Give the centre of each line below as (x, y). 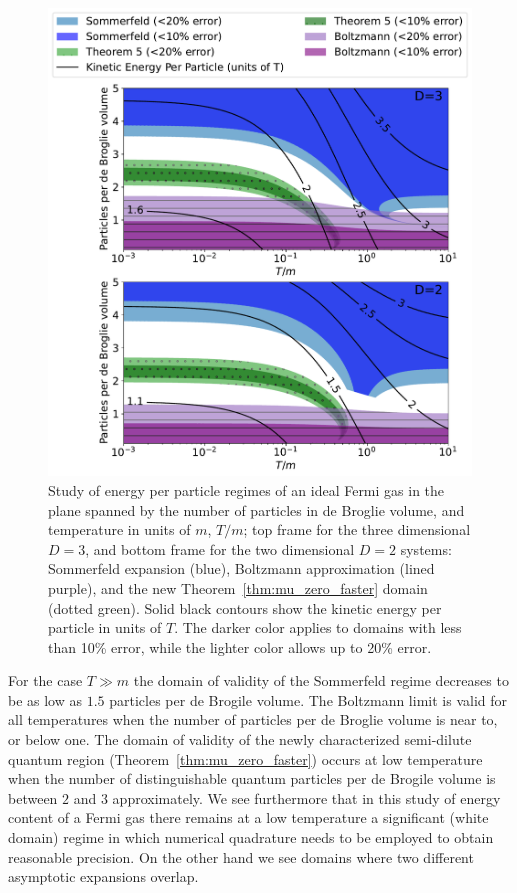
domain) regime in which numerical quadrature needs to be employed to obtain (251, 837)
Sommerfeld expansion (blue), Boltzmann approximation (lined (241, 568)
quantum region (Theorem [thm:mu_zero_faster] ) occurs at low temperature (245, 758)
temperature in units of (119, 529)
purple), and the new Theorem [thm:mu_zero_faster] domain (238, 587)
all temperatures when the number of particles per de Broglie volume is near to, (253, 719)
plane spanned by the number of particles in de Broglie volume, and (256, 509)
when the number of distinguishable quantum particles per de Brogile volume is (252, 778)
